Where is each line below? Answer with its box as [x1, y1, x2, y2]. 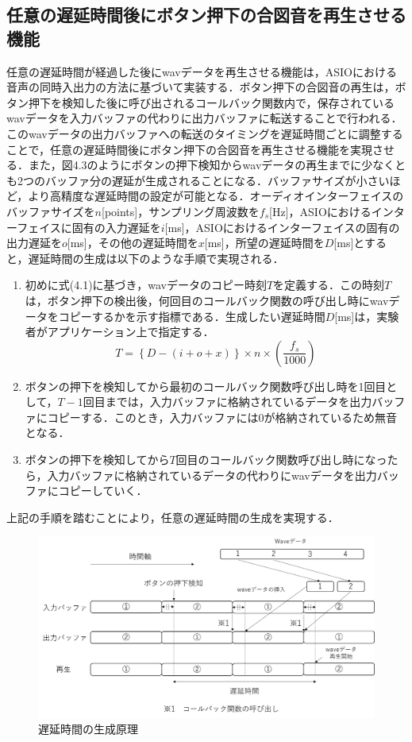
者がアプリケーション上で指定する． [25, 323, 214, 340]
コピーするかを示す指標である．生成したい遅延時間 [58, 307, 325, 324]
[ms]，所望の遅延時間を [204, 234, 325, 251]
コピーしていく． [58, 482, 148, 499]
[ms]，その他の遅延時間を [67, 234, 198, 251]
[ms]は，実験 [334, 307, 399, 324]
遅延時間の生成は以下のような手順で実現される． [28, 249, 284, 266]
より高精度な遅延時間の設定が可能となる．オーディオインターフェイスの [28, 187, 404, 204]
